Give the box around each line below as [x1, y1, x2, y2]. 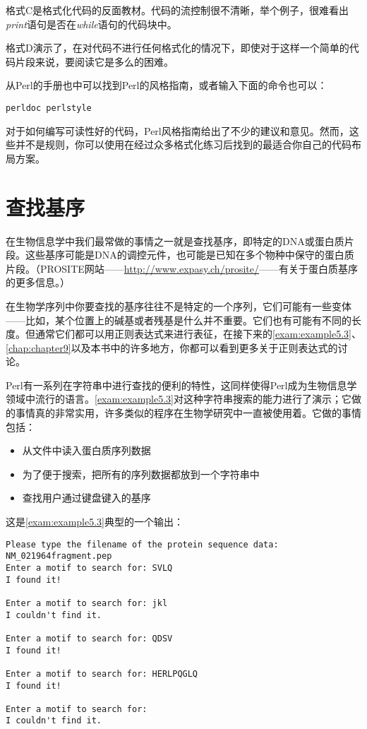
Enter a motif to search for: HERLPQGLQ [6, 668, 198, 679]
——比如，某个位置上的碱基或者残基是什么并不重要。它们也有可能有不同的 [6, 312, 351, 327]
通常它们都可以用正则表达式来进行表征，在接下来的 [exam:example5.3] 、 [35, 326, 361, 341]
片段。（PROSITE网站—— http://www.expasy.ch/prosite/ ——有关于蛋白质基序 [6, 261, 358, 275]
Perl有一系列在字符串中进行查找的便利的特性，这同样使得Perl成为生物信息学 [6, 377, 357, 392]
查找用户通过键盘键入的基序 [22, 490, 151, 505]
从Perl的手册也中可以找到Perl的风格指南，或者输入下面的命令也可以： [6, 78, 327, 93]
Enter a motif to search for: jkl [6, 598, 168, 608]
